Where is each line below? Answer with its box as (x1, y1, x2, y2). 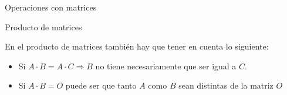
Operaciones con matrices (5, 1, 97, 13)
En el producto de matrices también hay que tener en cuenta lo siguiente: (5, 40, 269, 52)
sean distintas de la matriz (178, 79, 274, 92)
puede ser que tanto (65, 79, 137, 92)
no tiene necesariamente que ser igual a (95, 59, 237, 72)
